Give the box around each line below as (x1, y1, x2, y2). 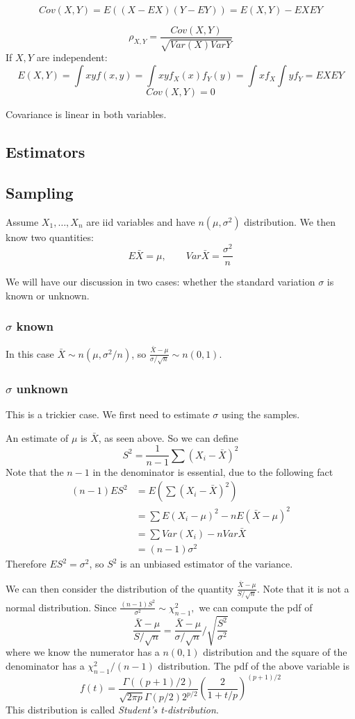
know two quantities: (6, 229, 94, 244)
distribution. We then (244, 214, 336, 229)
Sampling (6, 181, 74, 203)
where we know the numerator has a (6, 645, 160, 659)
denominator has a (6, 658, 85, 672)
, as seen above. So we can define (98, 430, 238, 445)
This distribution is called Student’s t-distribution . (6, 702, 219, 717)
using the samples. (221, 407, 300, 422)
